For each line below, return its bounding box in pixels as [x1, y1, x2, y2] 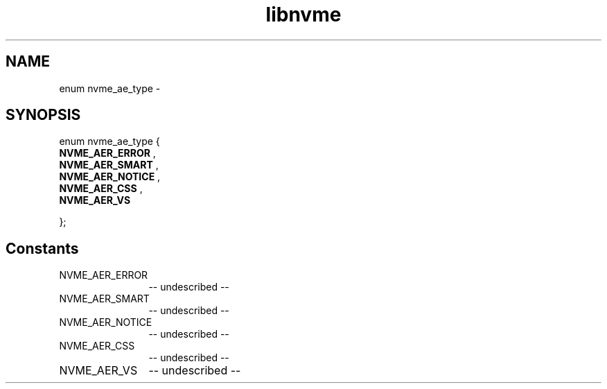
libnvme [265, 3, 342, 26]
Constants [6, 239, 79, 257]
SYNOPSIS [6, 106, 81, 124]
